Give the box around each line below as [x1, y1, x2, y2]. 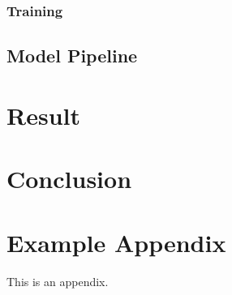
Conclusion [6, 162, 132, 195]
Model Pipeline [6, 43, 138, 68]
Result [6, 98, 80, 131]
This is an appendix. [6, 272, 109, 289]
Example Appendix [6, 225, 226, 259]
